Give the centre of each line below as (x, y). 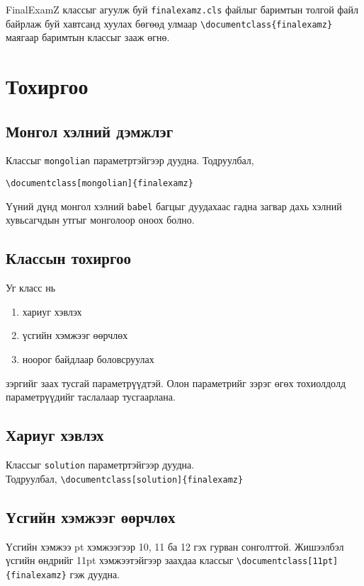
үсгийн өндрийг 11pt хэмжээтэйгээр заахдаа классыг (120, 560)
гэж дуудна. (95, 574)
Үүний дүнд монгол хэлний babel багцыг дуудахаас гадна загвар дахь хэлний (174, 206)
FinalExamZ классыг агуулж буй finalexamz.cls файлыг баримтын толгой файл (182, 9)
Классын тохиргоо (68, 258)
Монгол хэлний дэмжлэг (90, 131)
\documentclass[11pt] (288, 562)
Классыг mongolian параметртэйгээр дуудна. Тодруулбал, (130, 160)
